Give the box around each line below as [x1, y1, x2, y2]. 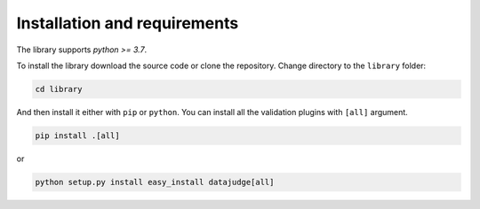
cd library [35, 84, 83, 94]
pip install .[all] [35, 130, 120, 141]
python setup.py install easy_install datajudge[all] [35, 177, 275, 187]
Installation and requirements [16, 13, 239, 33]
